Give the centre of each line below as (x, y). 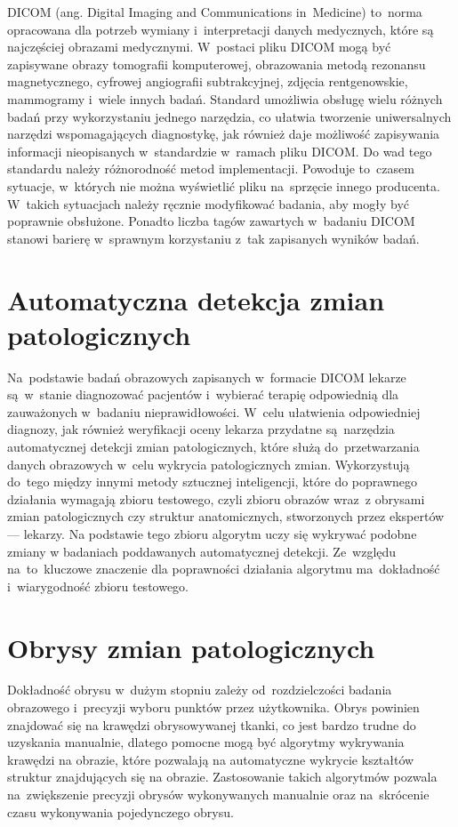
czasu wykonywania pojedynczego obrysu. (121, 811)
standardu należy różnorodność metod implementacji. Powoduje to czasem (211, 169)
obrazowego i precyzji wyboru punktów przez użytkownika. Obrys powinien (213, 707)
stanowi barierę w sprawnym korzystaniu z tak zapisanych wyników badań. (213, 238)
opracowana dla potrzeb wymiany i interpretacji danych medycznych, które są (221, 29)
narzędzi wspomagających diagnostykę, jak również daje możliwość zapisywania (224, 134)
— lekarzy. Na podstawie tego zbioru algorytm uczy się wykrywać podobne (212, 533)
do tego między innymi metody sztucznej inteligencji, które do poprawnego (212, 482)
